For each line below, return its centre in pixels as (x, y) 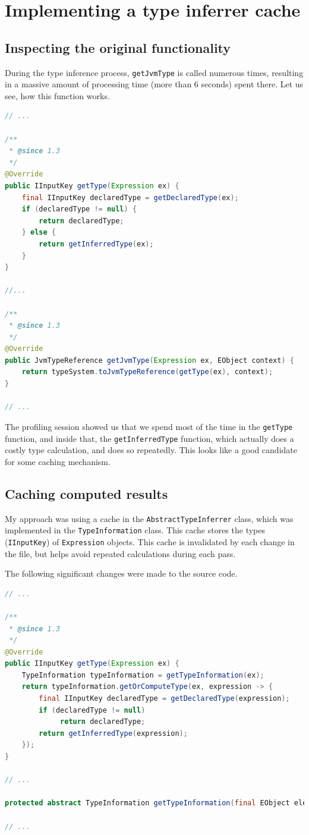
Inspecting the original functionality (118, 47)
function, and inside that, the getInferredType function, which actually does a (149, 438)
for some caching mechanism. (58, 461)
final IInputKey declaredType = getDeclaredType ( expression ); (164, 699)
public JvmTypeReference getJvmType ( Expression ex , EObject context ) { (149, 360)
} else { (39, 233)
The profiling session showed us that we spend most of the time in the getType (149, 426)
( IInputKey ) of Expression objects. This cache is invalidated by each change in (150, 541)
